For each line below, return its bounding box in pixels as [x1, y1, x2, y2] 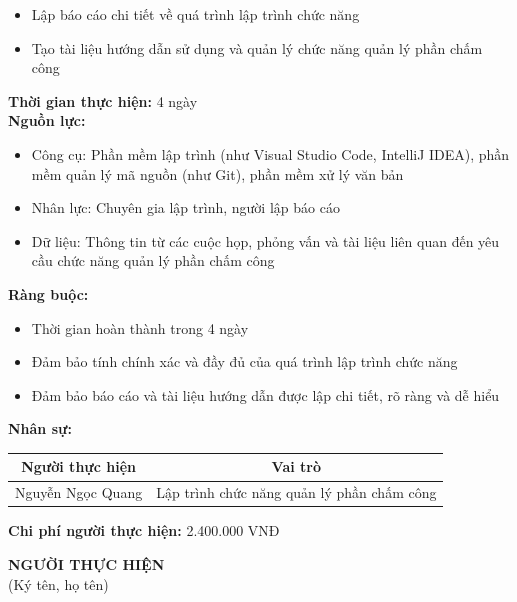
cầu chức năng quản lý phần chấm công [31, 250, 275, 271]
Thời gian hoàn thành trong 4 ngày [31, 317, 249, 338]
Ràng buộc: [8, 283, 89, 304]
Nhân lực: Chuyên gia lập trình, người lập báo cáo [31, 197, 340, 218]
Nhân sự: [8, 418, 72, 439]
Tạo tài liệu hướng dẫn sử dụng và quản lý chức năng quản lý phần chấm [31, 37, 483, 58]
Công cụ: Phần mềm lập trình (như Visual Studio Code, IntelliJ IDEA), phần [31, 143, 510, 164]
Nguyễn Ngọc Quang [15, 482, 143, 503]
